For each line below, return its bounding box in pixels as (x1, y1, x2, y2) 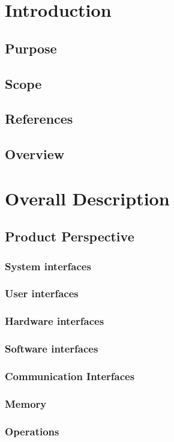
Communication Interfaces (5, 368, 135, 383)
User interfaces (5, 286, 79, 301)
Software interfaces (5, 341, 98, 356)
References (5, 109, 73, 128)
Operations (5, 423, 59, 438)
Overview (5, 145, 65, 163)
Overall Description (5, 186, 170, 210)
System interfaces (5, 258, 91, 273)
